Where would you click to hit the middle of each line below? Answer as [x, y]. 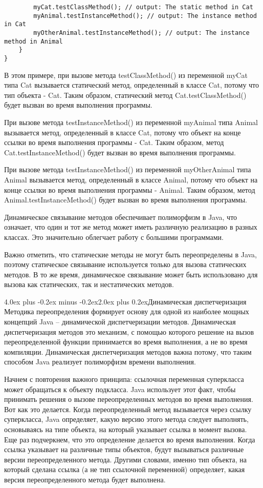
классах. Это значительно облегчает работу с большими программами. [114, 237]
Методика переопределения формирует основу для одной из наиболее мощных [127, 311]
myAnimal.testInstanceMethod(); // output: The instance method [145, 16]
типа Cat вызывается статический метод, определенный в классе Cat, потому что [132, 85]
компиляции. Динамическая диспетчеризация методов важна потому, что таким [128, 351]
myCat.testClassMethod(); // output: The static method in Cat [143, 7]
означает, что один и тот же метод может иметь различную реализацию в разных [131, 227]
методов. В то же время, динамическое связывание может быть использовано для [131, 274]
